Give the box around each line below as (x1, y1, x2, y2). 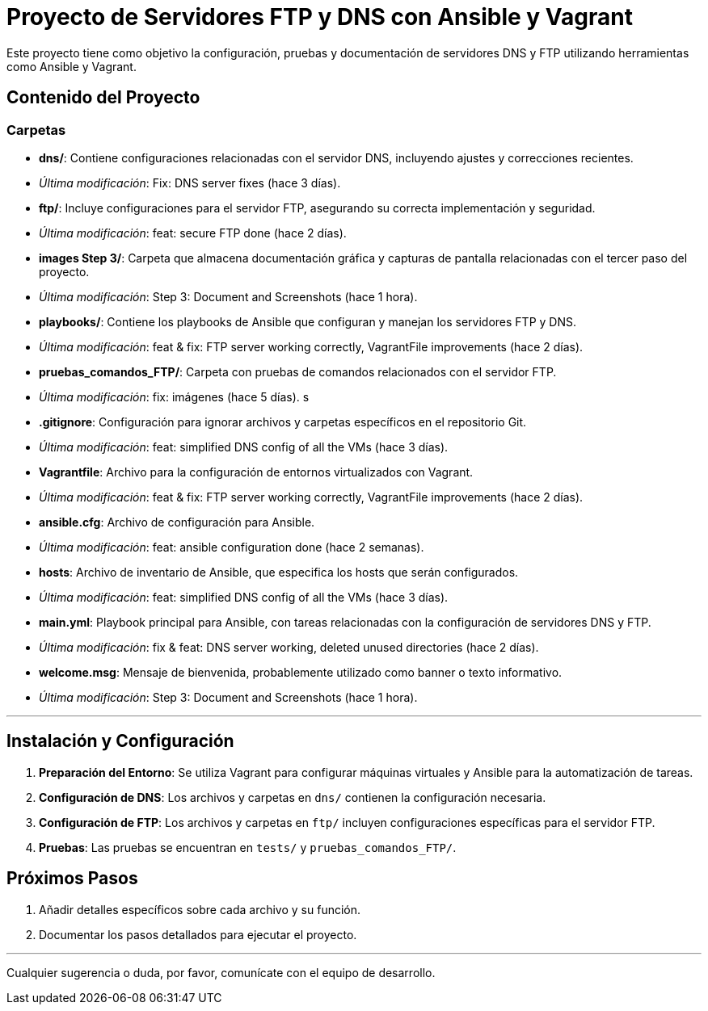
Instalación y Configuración (6, 731, 234, 752)
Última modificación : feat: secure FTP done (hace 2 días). (39, 225, 347, 240)
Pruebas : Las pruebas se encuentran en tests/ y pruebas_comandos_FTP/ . (39, 840, 457, 854)
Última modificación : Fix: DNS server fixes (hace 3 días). (39, 175, 341, 190)
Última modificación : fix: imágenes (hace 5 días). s (39, 389, 310, 404)
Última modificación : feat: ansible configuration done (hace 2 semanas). (39, 539, 424, 554)
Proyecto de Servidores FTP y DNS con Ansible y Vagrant (6, 3, 633, 31)
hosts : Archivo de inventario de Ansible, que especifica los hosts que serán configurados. (39, 564, 519, 579)
